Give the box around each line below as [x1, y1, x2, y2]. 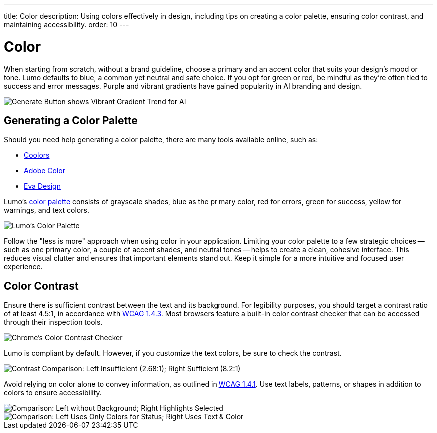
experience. [4, 262, 43, 271]
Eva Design [24, 182, 61, 191]
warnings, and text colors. [4, 206, 89, 215]
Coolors [24, 151, 50, 160]
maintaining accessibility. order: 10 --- [4, 20, 129, 29]
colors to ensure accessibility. [4, 388, 102, 397]
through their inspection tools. [4, 318, 103, 327]
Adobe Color [24, 166, 65, 175]
